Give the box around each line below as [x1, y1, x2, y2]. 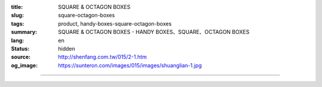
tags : [11, 20, 24, 27]
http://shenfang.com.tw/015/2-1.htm [58, 54, 147, 61]
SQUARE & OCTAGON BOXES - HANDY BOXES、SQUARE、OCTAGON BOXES [58, 29, 250, 36]
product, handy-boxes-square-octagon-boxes [58, 20, 172, 27]
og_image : [11, 61, 38, 69]
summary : [11, 29, 38, 36]
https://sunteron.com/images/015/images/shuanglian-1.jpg [58, 61, 202, 69]
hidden [58, 45, 76, 52]
